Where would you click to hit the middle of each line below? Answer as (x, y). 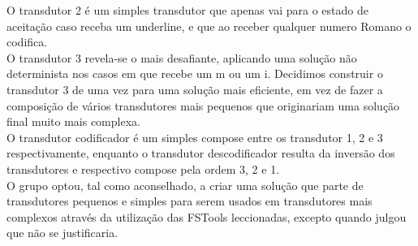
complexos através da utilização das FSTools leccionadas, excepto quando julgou (207, 216)
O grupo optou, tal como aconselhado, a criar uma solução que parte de (185, 185)
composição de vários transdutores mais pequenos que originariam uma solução (203, 105)
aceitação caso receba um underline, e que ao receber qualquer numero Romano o (209, 26)
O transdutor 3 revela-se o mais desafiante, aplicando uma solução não (182, 57)
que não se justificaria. (62, 233)
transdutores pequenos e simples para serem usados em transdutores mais (190, 201)
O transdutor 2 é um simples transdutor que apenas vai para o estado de (187, 10)
